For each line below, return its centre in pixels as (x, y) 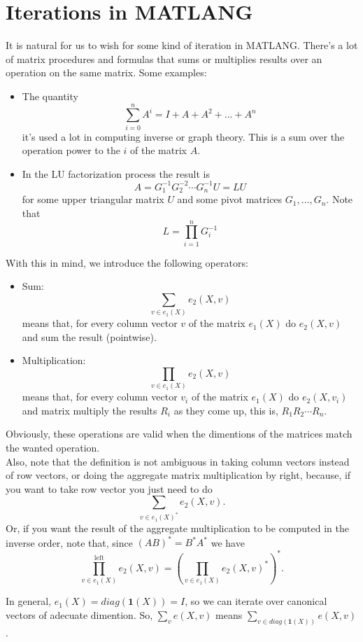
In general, (28, 601)
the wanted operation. (53, 448)
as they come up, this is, (226, 410)
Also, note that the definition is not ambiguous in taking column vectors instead (178, 461)
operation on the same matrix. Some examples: (106, 72)
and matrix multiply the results (90, 410)
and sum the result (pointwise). (89, 336)
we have (228, 542)
